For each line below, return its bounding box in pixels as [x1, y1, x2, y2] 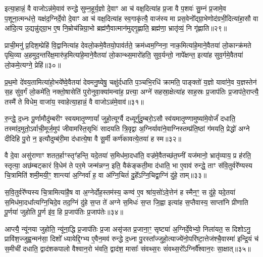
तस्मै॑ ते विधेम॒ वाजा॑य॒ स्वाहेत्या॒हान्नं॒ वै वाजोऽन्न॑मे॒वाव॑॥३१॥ [5, 96, 144, 107]
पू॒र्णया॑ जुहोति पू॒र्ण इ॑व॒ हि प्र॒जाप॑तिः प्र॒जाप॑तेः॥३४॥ [5, 207, 124, 217]
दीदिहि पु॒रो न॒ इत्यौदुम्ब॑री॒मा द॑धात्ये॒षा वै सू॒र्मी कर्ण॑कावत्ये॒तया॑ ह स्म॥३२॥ [5, 133, 181, 143]
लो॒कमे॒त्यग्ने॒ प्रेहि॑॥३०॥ [5, 59, 61, 70]
